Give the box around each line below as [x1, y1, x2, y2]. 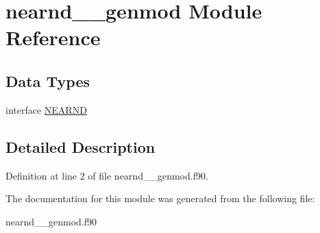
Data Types [5, 70, 90, 91]
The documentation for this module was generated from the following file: [5, 191, 315, 206]
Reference [5, 23, 101, 51]
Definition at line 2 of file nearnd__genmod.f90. [5, 168, 208, 182]
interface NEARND [5, 102, 87, 116]
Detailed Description [5, 136, 156, 157]
